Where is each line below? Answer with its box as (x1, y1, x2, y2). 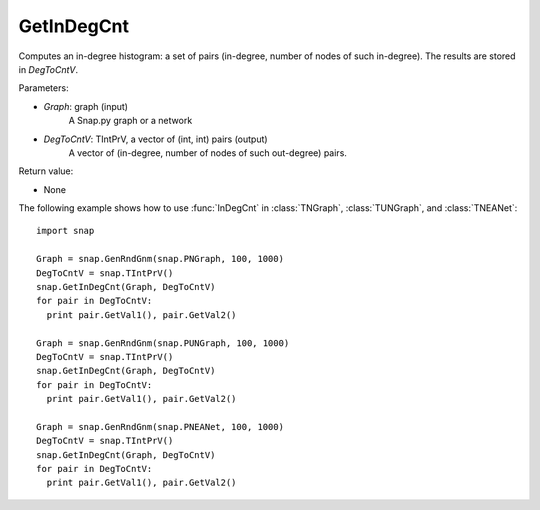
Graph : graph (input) (43, 100, 129, 112)
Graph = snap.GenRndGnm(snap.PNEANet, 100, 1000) (36, 421, 285, 432)
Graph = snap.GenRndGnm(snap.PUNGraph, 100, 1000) (36, 337, 290, 349)
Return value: (18, 165, 74, 177)
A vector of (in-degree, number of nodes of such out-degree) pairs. (68, 146, 347, 159)
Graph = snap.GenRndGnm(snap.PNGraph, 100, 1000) (36, 253, 285, 265)
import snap (36, 225, 95, 237)
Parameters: (18, 82, 69, 94)
